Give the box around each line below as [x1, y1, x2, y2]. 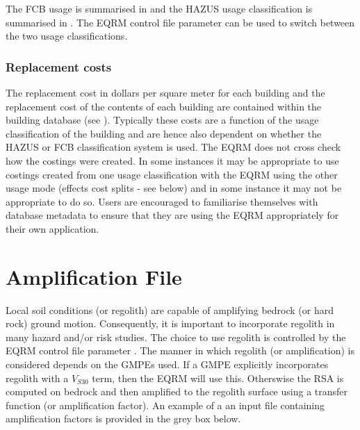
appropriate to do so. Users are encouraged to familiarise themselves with [6, 194, 318, 208]
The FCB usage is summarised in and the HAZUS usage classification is [6, 1, 313, 15]
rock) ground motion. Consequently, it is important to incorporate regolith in [6, 316, 335, 331]
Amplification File [6, 262, 182, 290]
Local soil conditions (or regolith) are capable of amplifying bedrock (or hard [6, 302, 334, 317]
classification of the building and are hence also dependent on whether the [6, 126, 322, 140]
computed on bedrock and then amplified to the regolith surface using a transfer [6, 384, 348, 399]
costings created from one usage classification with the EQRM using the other [6, 167, 338, 181]
